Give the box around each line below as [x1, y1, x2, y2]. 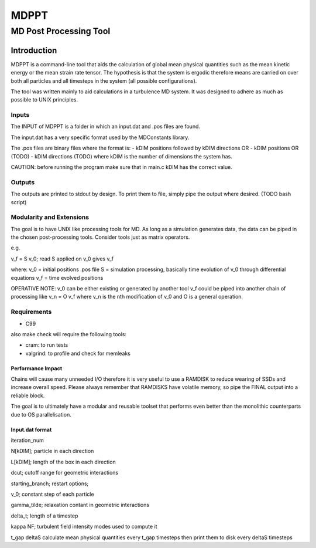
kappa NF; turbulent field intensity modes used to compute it [11, 523, 157, 530]
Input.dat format [11, 426, 52, 433]
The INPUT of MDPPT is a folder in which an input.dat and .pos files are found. [11, 123, 201, 130]
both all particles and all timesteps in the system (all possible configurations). [11, 77, 197, 84]
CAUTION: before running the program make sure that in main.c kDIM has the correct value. [11, 163, 232, 170]
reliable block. [11, 392, 45, 399]
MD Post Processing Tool [11, 26, 111, 36]
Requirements [11, 308, 52, 316]
